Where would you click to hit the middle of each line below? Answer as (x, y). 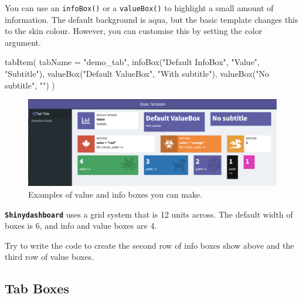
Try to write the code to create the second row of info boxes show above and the (149, 245)
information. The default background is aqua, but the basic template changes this (151, 19)
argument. (23, 42)
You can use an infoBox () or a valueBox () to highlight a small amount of (139, 8)
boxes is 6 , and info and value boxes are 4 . (81, 226)
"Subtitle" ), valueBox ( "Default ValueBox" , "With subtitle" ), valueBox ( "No (137, 74)
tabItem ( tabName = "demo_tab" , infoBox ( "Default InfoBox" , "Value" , (132, 62)
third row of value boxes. (49, 257)
